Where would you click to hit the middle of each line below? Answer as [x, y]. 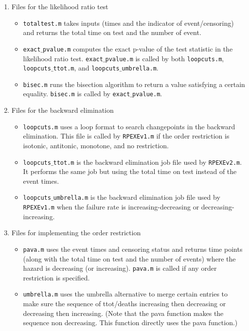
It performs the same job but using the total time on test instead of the [130, 171]
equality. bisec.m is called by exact [77, 94]
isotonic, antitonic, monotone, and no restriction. [96, 146]
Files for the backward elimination [62, 110]
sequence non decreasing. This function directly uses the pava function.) [130, 322]
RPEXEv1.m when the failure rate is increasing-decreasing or [111, 207]
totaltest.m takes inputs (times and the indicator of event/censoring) [128, 23]
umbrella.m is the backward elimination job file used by [137, 197]
